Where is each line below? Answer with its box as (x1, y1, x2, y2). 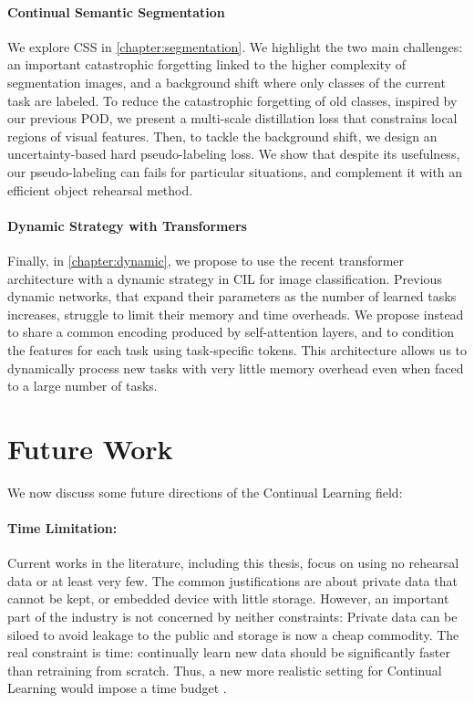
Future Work (7, 429, 173, 467)
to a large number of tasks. (7, 376, 158, 395)
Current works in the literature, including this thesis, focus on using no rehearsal (7, 553, 459, 572)
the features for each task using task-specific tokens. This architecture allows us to (7, 340, 468, 359)
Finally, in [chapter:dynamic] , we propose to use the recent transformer (7, 250, 405, 269)
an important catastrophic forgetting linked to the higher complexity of (7, 55, 406, 74)
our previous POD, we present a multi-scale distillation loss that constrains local (7, 109, 458, 128)
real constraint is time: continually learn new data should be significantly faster (7, 643, 450, 662)
